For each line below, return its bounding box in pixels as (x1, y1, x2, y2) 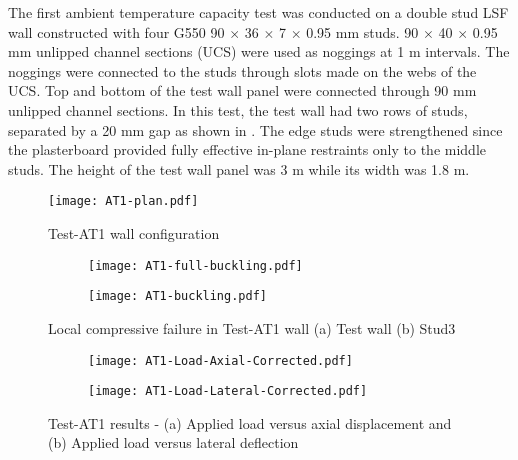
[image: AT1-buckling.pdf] (88, 289, 267, 304)
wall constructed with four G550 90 (8, 21, 225, 42)
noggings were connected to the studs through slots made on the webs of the (8, 60, 477, 81)
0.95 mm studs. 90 (306, 21, 419, 42)
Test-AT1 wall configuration (48, 223, 220, 243)
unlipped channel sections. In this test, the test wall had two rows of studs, (8, 99, 468, 120)
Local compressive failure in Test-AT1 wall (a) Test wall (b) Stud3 (48, 317, 456, 338)
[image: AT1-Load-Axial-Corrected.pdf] (88, 353, 353, 368)
